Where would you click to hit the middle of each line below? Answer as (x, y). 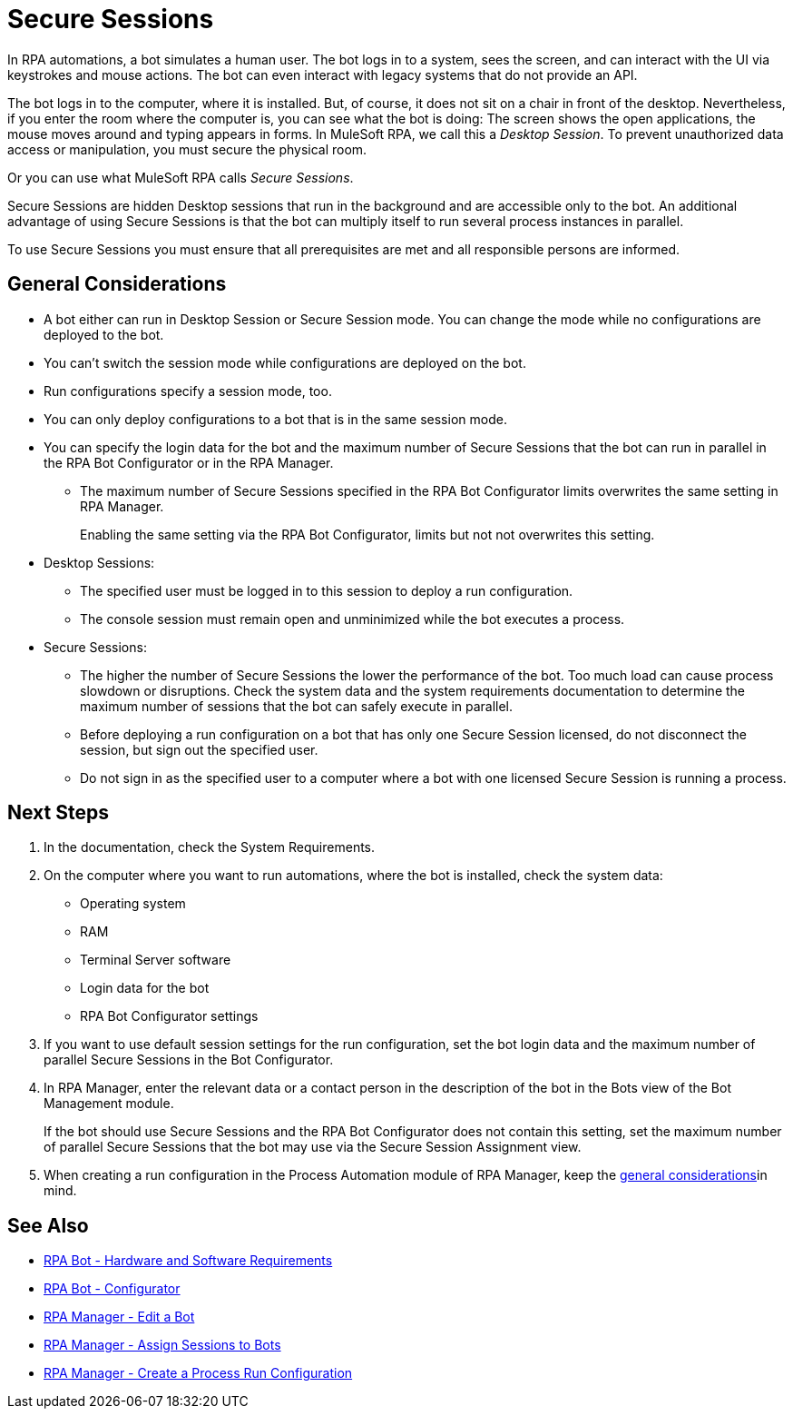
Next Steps (58, 813)
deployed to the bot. (104, 334)
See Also (48, 1225)
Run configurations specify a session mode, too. (188, 391)
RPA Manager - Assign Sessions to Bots (162, 1345)
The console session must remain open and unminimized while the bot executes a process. (352, 619)
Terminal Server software (156, 960)
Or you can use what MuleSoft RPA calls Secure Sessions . (181, 177)
